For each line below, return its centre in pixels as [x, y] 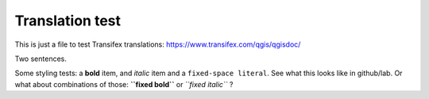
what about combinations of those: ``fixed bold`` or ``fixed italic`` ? [124, 84]
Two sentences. [41, 59]
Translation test [68, 21]
